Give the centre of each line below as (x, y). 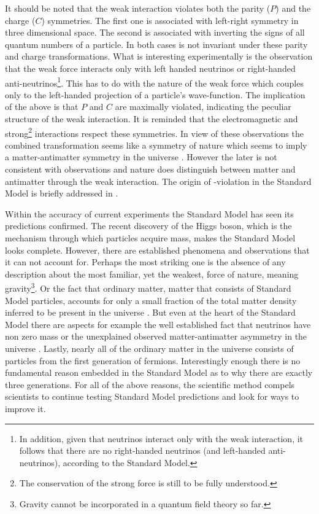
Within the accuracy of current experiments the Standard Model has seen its (149, 213)
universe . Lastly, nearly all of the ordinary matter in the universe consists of (149, 348)
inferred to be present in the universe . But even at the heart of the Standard (150, 312)
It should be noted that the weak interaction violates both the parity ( (138, 8)
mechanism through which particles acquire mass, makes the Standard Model (150, 238)
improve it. (25, 408)
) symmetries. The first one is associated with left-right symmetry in (170, 20)
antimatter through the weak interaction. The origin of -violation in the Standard (158, 181)
